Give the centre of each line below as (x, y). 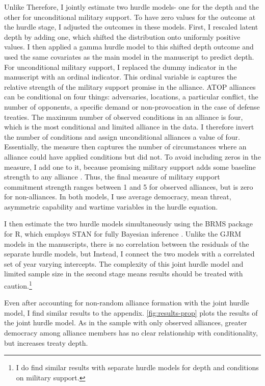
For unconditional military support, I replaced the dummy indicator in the (121, 67)
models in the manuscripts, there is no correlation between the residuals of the (127, 243)
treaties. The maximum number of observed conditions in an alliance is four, (124, 117)
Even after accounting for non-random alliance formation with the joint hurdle (127, 303)
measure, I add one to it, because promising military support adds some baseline (130, 166)
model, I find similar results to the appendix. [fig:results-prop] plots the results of (131, 312)
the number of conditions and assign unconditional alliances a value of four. (122, 136)
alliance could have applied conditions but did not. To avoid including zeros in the (132, 156)
